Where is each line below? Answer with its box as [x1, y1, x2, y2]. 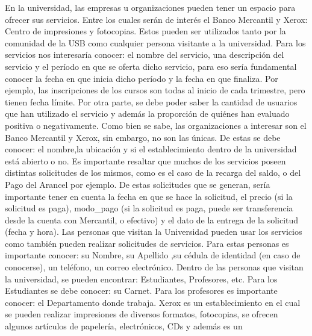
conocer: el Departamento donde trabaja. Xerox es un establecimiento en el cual [5, 296, 301, 308]
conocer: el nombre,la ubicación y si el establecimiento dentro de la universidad [5, 143, 297, 155]
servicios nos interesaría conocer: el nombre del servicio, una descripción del [5, 48, 284, 61]
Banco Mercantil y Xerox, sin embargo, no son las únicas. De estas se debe [5, 131, 281, 143]
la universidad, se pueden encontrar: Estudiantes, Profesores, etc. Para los [5, 272, 278, 285]
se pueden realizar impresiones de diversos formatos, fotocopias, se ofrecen [5, 308, 278, 320]
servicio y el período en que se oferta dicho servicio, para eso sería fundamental [5, 60, 297, 72]
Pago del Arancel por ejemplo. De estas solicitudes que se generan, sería [5, 178, 270, 190]
